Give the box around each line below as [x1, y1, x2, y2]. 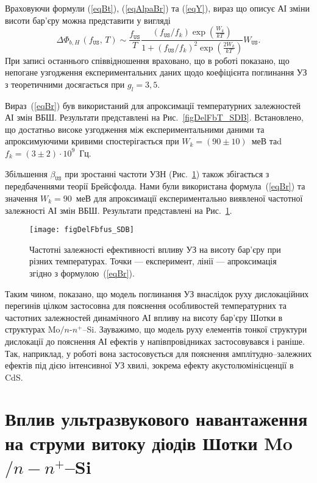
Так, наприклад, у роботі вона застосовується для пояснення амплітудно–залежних [5, 347, 312, 359]
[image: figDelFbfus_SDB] [29, 225, 134, 234]
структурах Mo [5, 323, 60, 336]
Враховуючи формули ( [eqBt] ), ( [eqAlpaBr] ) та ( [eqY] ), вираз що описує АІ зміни [5, 2, 310, 14]
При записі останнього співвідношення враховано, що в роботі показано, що [5, 54, 290, 66]
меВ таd [251, 135, 282, 147]
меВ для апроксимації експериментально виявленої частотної [76, 191, 303, 204]
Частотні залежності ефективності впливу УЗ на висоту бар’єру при [29, 242, 281, 255]
